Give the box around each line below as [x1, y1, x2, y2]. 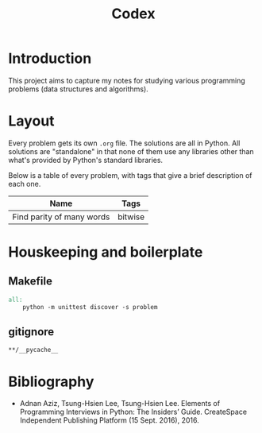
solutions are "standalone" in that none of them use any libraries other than [8, 146, 254, 156]
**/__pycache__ [8, 346, 59, 354]
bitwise [118, 211, 145, 222]
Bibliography [8, 373, 94, 390]
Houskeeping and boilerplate [8, 243, 203, 261]
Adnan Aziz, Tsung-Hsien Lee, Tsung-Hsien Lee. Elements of [19, 399, 221, 408]
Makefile [8, 275, 53, 288]
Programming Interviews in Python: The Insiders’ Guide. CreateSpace [19, 407, 248, 417]
